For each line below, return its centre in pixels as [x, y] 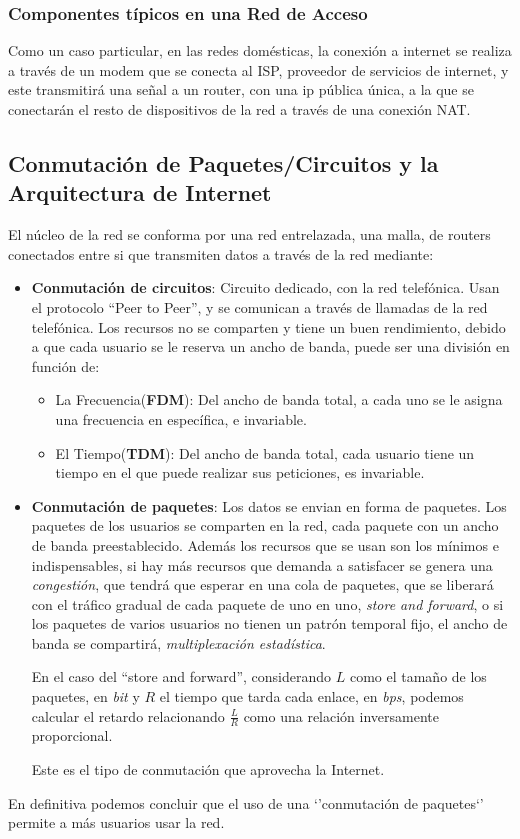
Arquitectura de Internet [140, 192]
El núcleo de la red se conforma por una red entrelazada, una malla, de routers [249, 234]
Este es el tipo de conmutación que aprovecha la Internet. [208, 769]
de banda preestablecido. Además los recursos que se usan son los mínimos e [265, 544]
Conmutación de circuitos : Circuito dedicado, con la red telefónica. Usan [265, 287]
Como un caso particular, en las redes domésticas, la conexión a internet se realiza [260, 50]
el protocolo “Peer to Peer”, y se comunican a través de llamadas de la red [259, 306]
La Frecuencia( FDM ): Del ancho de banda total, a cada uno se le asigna [279, 399]
